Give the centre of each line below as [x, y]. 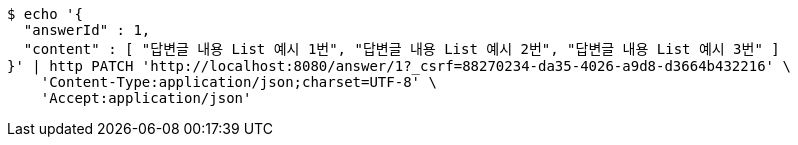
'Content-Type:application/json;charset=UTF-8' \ [238, 82]
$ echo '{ [45, 14]
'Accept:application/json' [146, 98]
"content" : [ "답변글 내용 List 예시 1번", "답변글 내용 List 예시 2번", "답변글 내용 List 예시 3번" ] [401, 49]
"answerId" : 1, [87, 30]
